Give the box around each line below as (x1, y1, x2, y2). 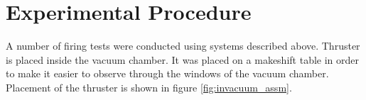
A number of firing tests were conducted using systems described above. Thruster (6, 38, 360, 53)
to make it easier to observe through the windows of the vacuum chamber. (6, 66, 329, 81)
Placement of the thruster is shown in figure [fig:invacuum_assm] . (6, 79, 292, 94)
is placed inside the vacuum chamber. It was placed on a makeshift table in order (6, 52, 359, 67)
